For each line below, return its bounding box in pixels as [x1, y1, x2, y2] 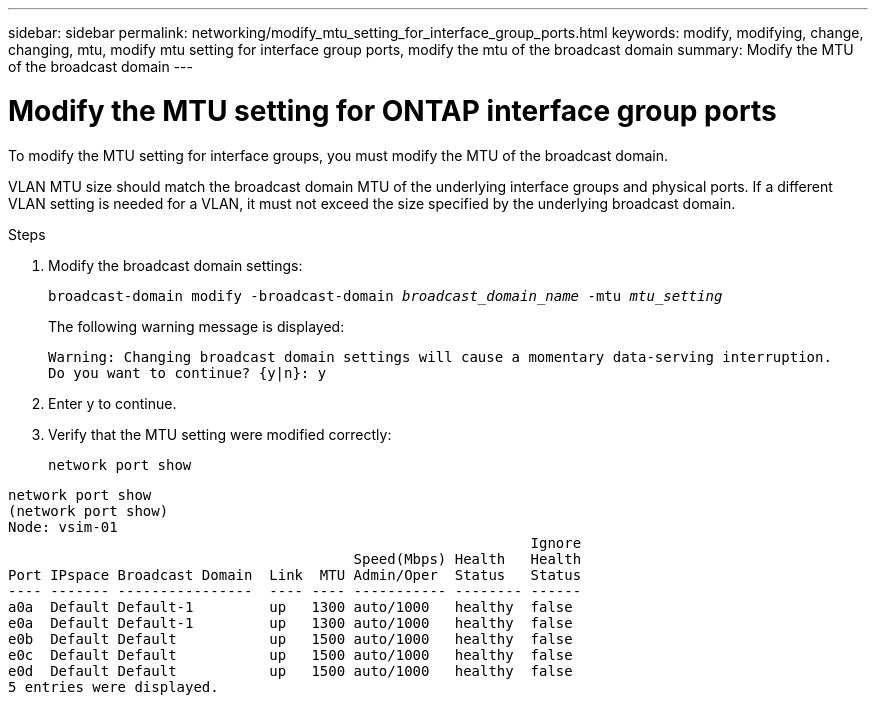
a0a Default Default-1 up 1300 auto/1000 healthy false [8, 598, 573, 615]
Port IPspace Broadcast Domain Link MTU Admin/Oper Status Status [8, 566, 582, 583]
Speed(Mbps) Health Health [353, 550, 582, 567]
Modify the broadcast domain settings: [48, 256, 303, 274]
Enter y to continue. [48, 394, 177, 412]
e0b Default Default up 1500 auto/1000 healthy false [8, 630, 573, 647]
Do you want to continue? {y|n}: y [48, 364, 327, 381]
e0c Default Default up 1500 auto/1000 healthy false [8, 646, 573, 663]
